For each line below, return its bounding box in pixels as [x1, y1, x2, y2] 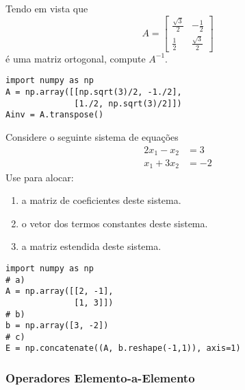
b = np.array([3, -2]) [5, 321, 109, 331]
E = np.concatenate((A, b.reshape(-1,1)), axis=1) [5, 343, 241, 354]
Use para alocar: [5, 170, 74, 184]
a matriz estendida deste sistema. [21, 239, 162, 253]
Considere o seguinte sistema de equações [5, 129, 179, 144]
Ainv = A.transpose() [5, 110, 104, 120]
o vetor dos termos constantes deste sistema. [21, 216, 208, 230]
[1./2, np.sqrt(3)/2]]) [74, 98, 182, 108]
